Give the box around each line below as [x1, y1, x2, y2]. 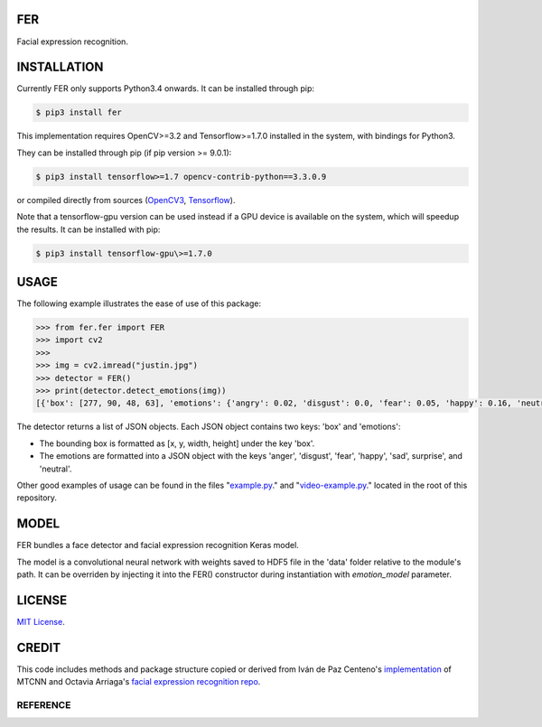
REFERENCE [16, 698, 71, 711]
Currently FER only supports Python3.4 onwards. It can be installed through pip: [16, 83, 315, 94]
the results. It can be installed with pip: [16, 224, 161, 235]
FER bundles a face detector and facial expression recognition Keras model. [16, 540, 300, 551]
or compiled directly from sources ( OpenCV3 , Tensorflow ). [16, 194, 236, 205]
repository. [16, 492, 58, 503]
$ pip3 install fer [35, 107, 122, 117]
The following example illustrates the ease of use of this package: [16, 298, 262, 309]
